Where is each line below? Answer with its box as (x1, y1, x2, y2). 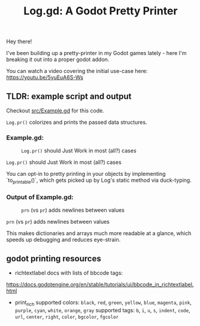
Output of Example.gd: (6, 193, 74, 202)
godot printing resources (6, 253, 102, 264)
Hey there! (6, 38, 32, 45)
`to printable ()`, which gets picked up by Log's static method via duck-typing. (6, 176, 192, 185)
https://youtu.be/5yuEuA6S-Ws (6, 74, 84, 81)
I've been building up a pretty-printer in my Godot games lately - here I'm (6, 50, 187, 57)
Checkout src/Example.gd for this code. (6, 107, 105, 114)
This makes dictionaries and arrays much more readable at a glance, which (6, 230, 192, 237)
